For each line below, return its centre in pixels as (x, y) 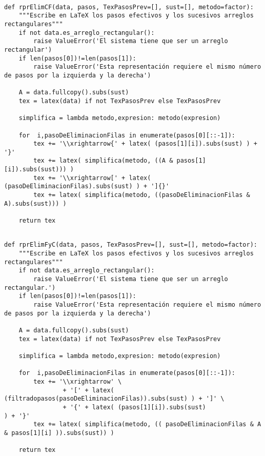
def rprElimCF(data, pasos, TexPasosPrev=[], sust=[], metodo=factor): (129, 7)
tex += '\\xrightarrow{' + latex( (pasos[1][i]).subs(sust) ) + (145, 144)
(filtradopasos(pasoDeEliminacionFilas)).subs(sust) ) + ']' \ (114, 399)
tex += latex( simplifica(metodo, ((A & (103, 161)
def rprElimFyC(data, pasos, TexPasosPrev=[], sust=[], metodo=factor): (131, 245)
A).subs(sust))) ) (35, 203)
